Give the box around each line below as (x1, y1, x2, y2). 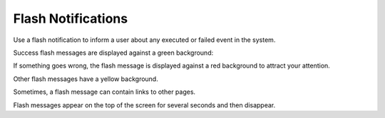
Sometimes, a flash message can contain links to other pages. (13, 87, 196, 96)
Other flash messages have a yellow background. (13, 75, 158, 83)
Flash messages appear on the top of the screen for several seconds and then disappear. (13, 100, 276, 109)
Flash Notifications (13, 11, 128, 26)
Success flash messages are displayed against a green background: (13, 48, 214, 57)
